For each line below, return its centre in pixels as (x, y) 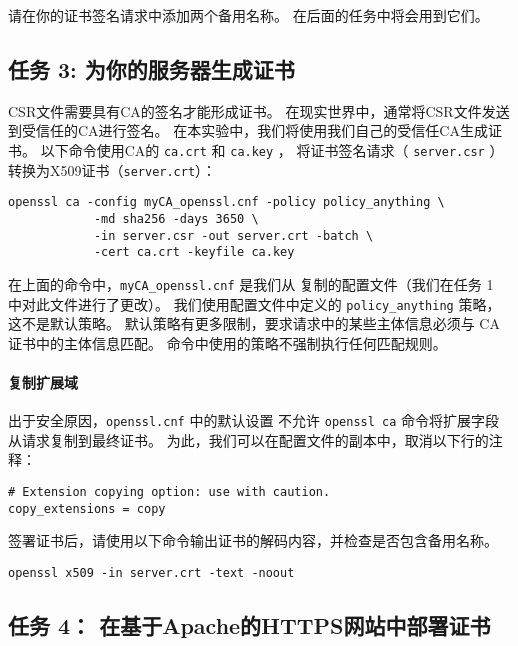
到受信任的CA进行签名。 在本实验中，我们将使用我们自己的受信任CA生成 (248, 130)
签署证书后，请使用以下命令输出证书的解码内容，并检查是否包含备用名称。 (253, 540)
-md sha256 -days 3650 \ (176, 218)
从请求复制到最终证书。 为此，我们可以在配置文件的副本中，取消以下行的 (248, 439)
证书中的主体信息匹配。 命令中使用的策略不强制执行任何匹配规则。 (227, 342)
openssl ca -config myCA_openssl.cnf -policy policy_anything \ (226, 202)
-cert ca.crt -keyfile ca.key (194, 252)
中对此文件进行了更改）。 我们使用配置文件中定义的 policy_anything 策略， (254, 303)
